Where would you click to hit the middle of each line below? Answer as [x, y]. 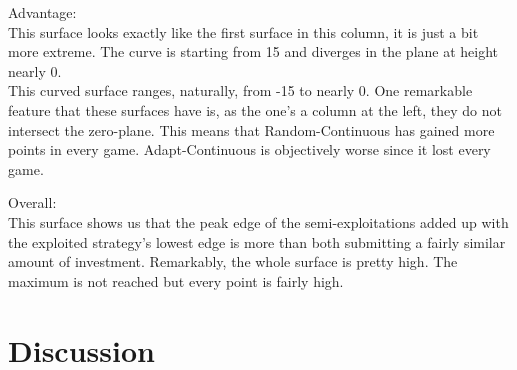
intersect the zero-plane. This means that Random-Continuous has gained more [251, 129]
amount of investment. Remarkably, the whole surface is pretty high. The [233, 261]
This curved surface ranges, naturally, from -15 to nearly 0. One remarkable [240, 90]
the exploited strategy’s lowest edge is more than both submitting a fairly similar [257, 241]
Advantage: [42, 12]
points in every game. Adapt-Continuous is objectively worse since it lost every [249, 149]
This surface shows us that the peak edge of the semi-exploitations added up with [258, 221]
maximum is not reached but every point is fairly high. [176, 280]
